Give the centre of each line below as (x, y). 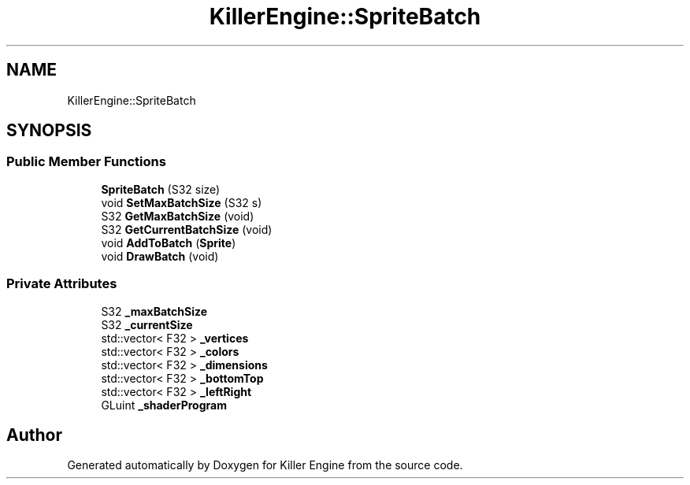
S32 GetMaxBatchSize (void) (178, 216)
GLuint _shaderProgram (164, 405)
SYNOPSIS (49, 131)
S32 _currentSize (147, 324)
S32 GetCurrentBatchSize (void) (187, 229)
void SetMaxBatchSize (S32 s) (182, 202)
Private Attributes (62, 284)
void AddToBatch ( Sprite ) (169, 242)
